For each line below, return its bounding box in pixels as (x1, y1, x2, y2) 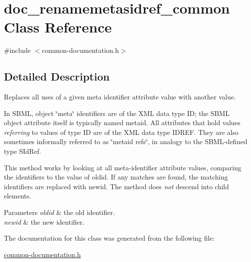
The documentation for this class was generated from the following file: (4, 233, 215, 243)
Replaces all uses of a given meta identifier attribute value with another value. (4, 92, 236, 102)
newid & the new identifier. (4, 216, 85, 227)
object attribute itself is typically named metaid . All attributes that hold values (4, 117, 241, 128)
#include (4, 45, 31, 55)
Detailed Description (4, 69, 110, 84)
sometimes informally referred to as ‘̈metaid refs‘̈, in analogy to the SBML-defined (4, 136, 248, 147)
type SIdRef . (4, 146, 41, 156)
